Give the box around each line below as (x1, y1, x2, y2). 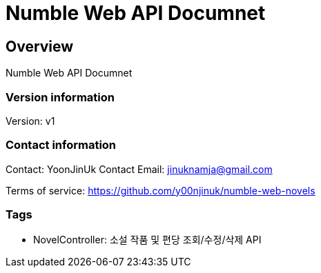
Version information (6, 90, 115, 104)
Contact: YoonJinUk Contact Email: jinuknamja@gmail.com (6, 163, 273, 175)
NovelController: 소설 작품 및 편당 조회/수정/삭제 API (33, 234, 262, 246)
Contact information (6, 138, 117, 152)
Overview (6, 37, 74, 55)
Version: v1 (6, 114, 55, 127)
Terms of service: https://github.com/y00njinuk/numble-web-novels (6, 184, 315, 196)
